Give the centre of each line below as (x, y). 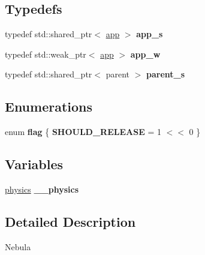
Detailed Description (70, 221)
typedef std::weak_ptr (46, 54)
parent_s (165, 74)
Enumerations (49, 106)
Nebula (18, 246)
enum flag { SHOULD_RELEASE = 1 (83, 132)
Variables (34, 164)
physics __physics (42, 189)
